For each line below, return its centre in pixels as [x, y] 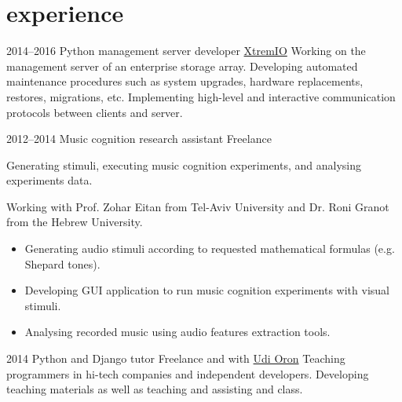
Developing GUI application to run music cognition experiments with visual [207, 290]
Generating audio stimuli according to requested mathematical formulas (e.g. [210, 249]
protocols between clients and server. [95, 112]
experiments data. [49, 180]
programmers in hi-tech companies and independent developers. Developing [188, 373]
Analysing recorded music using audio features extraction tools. [177, 332]
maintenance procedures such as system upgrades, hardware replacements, [185, 81]
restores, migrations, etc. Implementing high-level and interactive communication [201, 96]
